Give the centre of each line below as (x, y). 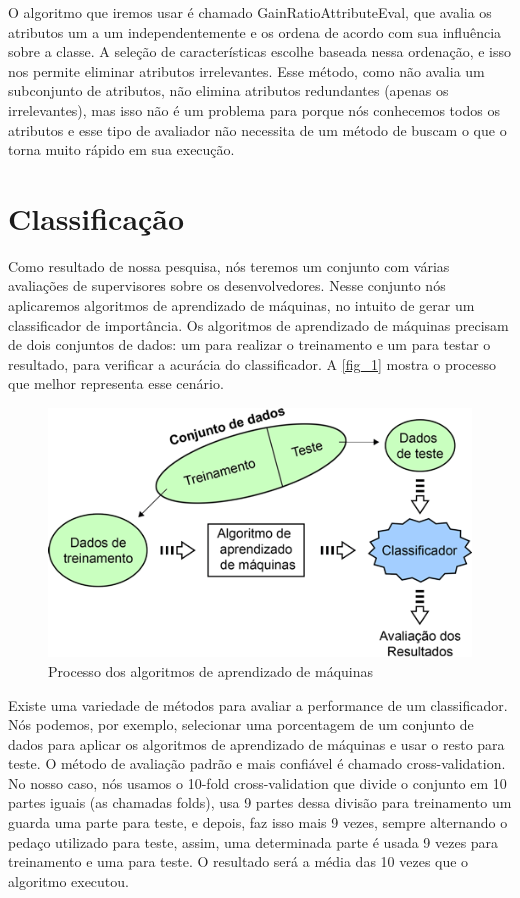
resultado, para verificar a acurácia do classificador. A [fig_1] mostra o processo (252, 363)
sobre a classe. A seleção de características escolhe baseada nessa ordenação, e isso (259, 51)
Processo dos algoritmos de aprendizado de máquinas (211, 670)
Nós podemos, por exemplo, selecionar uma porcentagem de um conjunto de (241, 724)
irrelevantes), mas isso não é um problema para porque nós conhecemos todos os (254, 109)
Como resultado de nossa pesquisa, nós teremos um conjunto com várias (229, 265)
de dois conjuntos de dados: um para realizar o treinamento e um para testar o (249, 344)
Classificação (96, 217)
